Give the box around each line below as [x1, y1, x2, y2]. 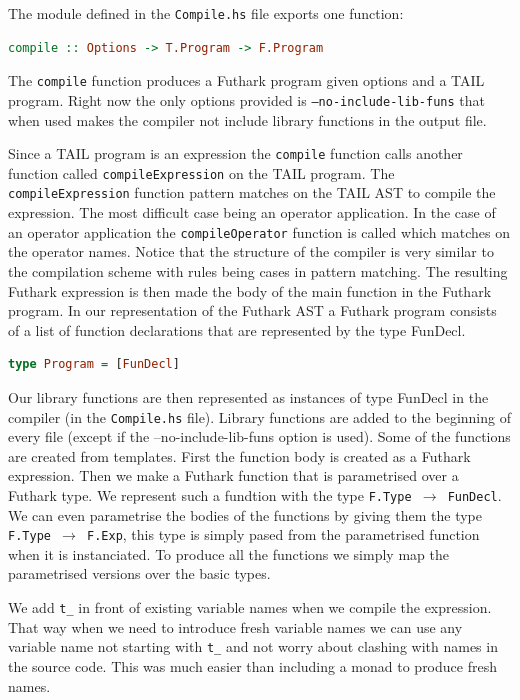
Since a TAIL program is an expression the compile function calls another [8, 143, 463, 164]
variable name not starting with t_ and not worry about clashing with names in [8, 636, 498, 657]
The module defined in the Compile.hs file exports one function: [8, 3, 404, 23]
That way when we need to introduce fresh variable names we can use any [8, 616, 463, 637]
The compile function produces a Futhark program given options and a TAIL [8, 70, 485, 91]
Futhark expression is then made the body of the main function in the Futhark [8, 280, 492, 301]
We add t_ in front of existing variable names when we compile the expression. [8, 597, 492, 618]
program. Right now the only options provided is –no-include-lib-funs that [8, 89, 485, 110]
